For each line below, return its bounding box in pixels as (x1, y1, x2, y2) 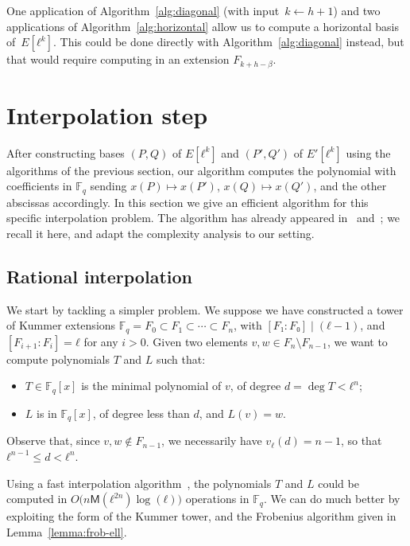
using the (346, 144, 391, 161)
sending (90, 177, 127, 194)
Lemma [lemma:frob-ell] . (6, 523, 127, 540)
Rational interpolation (6, 263, 192, 288)
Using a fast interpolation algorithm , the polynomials (6, 474, 272, 491)
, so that (340, 432, 382, 449)
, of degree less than (92, 404, 190, 421)
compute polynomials (6, 350, 110, 367)
